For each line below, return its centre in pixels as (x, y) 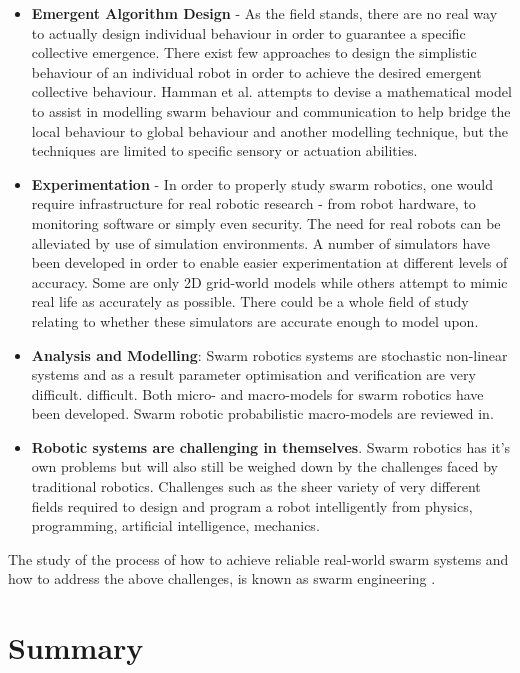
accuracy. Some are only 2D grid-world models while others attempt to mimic (269, 281)
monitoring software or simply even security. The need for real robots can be (266, 222)
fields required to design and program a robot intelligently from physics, (252, 505)
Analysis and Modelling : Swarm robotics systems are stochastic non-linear (269, 354)
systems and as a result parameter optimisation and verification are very (253, 374)
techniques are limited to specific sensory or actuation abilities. (224, 150)
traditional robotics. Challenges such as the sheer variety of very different (256, 486)
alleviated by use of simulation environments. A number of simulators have (261, 242)
